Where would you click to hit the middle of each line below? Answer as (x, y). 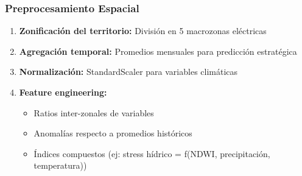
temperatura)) (60, 165)
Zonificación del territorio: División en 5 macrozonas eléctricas (143, 31)
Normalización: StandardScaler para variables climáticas (128, 72)
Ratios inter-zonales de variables (94, 112)
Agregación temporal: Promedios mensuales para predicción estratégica (158, 51)
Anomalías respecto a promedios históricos (113, 133)
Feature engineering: (63, 92)
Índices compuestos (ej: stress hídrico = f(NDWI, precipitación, (152, 153)
